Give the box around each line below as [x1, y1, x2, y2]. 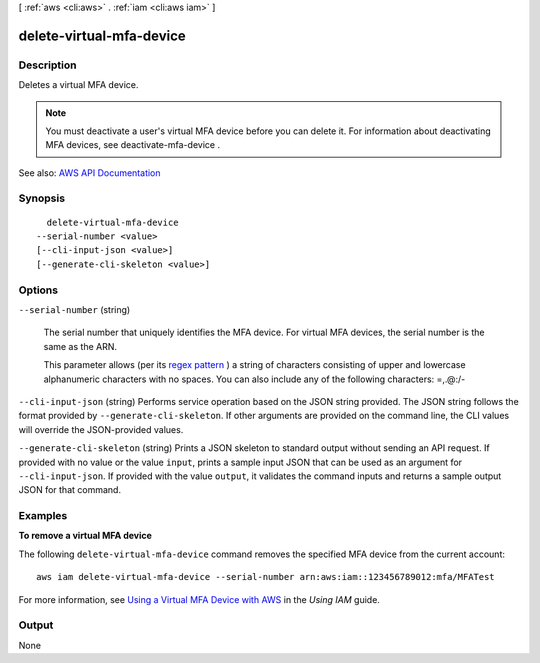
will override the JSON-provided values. [18, 423, 184, 435]
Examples [18, 509, 68, 523]
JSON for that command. [18, 484, 122, 496]
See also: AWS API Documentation [18, 166, 161, 179]
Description [18, 58, 77, 72]
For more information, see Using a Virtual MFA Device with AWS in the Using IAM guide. [18, 593, 380, 605]
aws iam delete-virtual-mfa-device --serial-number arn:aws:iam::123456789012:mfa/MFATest [36, 571, 495, 583]
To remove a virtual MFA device [18, 530, 152, 542]
